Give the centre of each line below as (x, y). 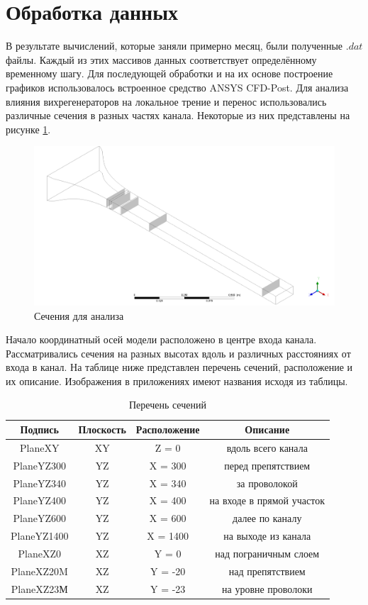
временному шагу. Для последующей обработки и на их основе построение (169, 73)
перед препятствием (267, 465)
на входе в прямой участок (267, 500)
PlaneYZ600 (39, 518)
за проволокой (267, 483)
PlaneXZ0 (39, 553)
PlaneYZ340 (39, 483)
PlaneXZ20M (39, 571)
